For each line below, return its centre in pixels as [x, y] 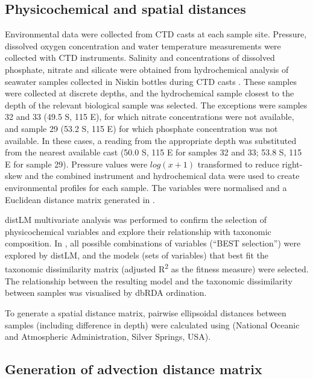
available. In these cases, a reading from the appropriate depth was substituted [151, 140]
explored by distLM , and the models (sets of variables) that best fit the [137, 255]
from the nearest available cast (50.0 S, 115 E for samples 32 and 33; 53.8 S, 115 [153, 152]
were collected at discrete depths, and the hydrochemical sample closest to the [150, 93]
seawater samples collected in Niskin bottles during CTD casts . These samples [151, 81]
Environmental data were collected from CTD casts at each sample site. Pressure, [156, 34]
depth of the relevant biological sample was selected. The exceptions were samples [156, 105]
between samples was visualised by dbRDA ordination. [106, 293]
